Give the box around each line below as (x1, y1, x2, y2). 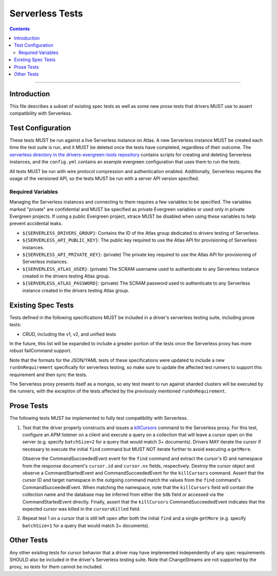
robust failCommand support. (9, 347, 72, 354)
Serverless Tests (9, 8, 83, 19)
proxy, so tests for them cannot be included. (9, 564, 103, 570)
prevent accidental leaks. (9, 220, 63, 227)
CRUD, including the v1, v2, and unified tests (22, 331, 116, 337)
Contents (9, 26, 30, 32)
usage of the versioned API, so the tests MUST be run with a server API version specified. (9, 175, 200, 182)
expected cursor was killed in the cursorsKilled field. (22, 506, 141, 512)
